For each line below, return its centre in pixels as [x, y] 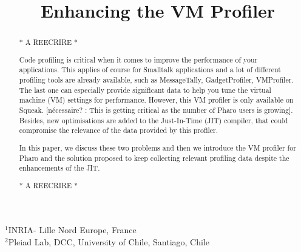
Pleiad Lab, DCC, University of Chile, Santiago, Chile [109, 241]
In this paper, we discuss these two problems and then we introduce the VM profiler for [157, 147]
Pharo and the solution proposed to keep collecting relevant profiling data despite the [154, 158]
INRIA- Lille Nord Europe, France [72, 230]
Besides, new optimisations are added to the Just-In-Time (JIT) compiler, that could [154, 120]
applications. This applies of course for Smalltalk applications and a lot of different [150, 70]
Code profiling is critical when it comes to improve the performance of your [138, 59]
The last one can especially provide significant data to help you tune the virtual [145, 90]
